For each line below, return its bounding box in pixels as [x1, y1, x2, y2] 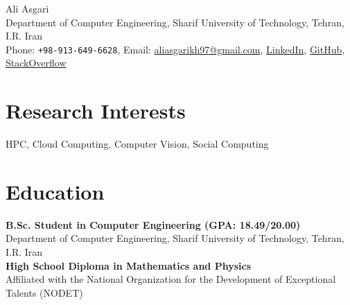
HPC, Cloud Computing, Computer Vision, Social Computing [6, 137, 269, 151]
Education [6, 177, 105, 205]
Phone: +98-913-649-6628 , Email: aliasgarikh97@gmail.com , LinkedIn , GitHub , [6, 42, 345, 56]
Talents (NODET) [6, 285, 83, 299]
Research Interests [6, 96, 186, 125]
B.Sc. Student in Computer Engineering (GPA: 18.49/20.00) [6, 217, 301, 232]
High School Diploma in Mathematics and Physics [6, 258, 251, 272]
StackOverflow [6, 55, 67, 70]
